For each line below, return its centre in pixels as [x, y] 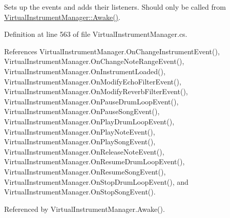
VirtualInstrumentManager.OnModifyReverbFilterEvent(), [96, 91]
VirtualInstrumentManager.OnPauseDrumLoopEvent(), [91, 101]
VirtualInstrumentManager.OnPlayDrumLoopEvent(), [89, 121]
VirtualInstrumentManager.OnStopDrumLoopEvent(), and [96, 181]
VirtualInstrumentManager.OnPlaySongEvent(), [80, 141]
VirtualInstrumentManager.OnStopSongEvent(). [80, 192]
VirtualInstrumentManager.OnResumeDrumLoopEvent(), [95, 161]
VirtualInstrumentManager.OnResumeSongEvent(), [85, 171]
